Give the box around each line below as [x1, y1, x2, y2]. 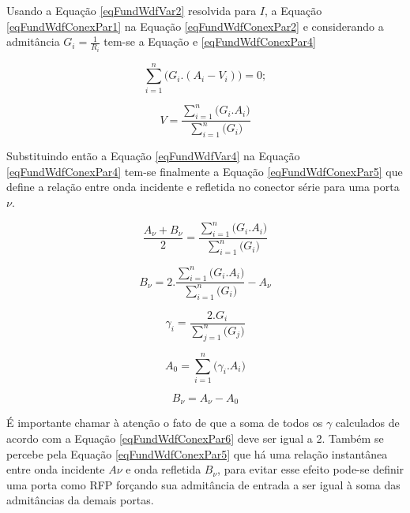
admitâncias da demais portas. [6, 492, 154, 508]
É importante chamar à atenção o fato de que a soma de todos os [6, 414, 323, 431]
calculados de [335, 414, 400, 431]
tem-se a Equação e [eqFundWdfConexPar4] [103, 33, 316, 50]
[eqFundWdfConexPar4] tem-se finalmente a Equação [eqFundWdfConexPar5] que [6, 163, 403, 179]
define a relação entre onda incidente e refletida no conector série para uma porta [6, 178, 400, 195]
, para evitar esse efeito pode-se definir [217, 461, 404, 477]
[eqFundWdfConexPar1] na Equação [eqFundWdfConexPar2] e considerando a [6, 17, 384, 34]
